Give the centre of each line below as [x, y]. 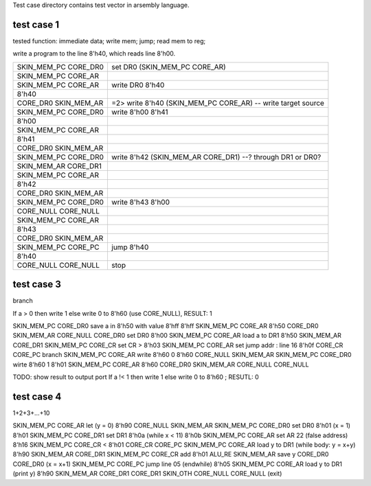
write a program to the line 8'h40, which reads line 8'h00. [94, 54]
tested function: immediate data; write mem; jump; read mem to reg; [109, 40]
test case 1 [36, 24]
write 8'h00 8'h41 [139, 112]
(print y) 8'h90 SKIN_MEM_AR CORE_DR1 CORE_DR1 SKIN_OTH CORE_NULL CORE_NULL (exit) [147, 474]
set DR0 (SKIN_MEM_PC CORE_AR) [168, 67]
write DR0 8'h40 [138, 84]
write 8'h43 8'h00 [140, 202]
